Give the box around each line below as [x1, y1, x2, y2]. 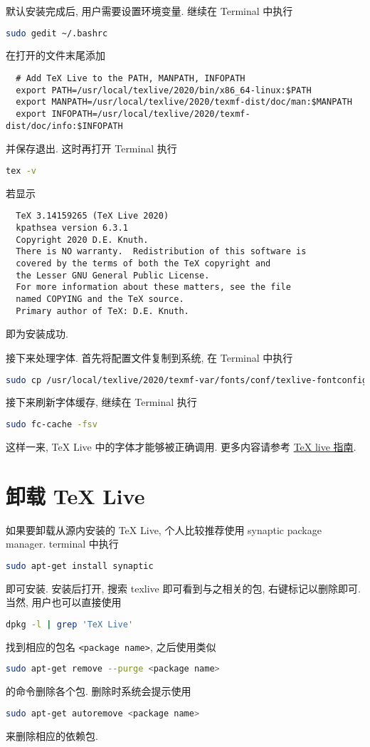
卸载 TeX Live [6, 481, 145, 510]
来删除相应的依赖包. [6, 728, 98, 743]
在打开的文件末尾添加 [6, 48, 105, 63]
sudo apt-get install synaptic [6, 560, 154, 571]
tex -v [6, 165, 36, 176]
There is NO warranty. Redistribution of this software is [16, 246, 307, 257]
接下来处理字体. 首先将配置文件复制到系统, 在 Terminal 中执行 [6, 350, 293, 365]
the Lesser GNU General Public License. [16, 270, 210, 281]
